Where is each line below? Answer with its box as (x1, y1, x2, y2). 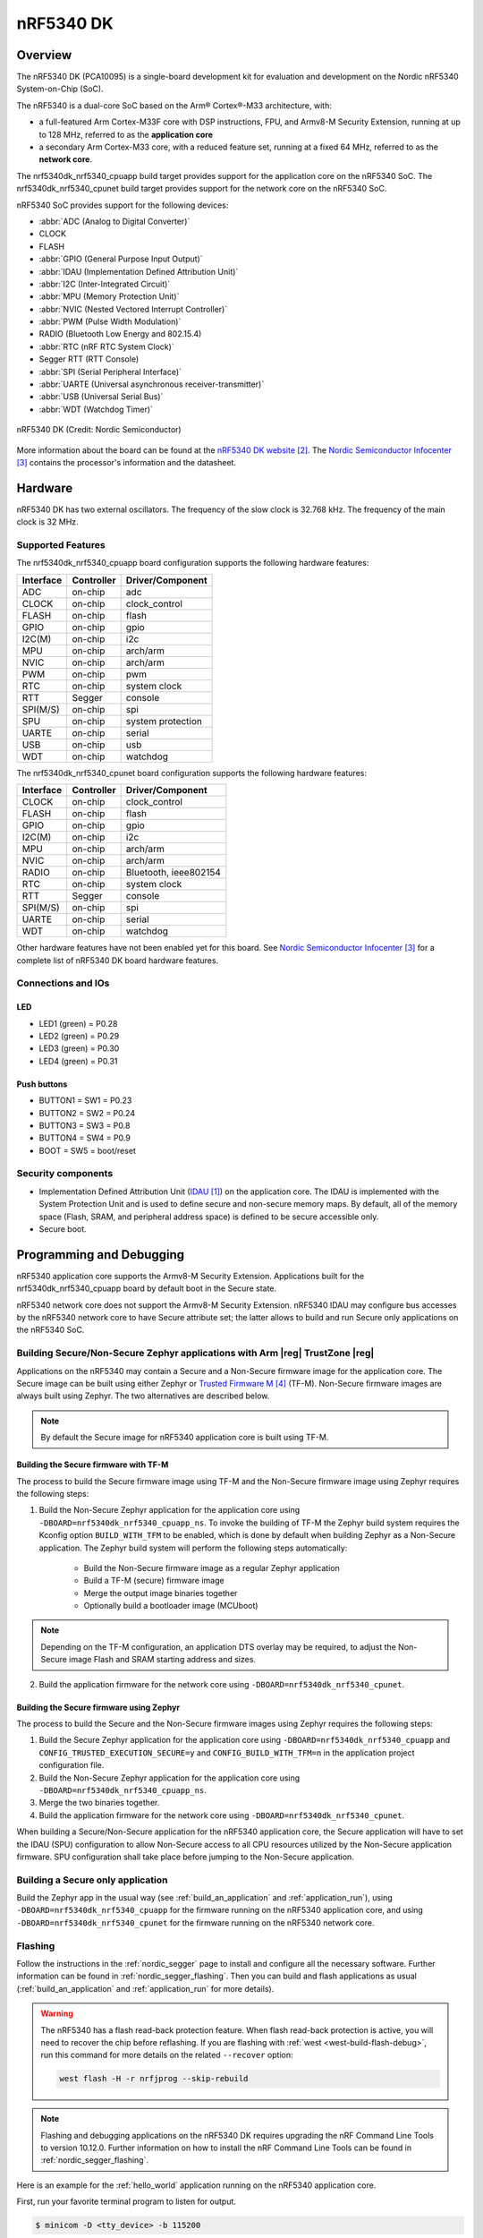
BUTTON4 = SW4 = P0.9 (38, 1132, 131, 1143)
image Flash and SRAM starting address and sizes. (68, 1654, 257, 1665)
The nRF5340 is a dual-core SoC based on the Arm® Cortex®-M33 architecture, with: (16, 99, 333, 111)
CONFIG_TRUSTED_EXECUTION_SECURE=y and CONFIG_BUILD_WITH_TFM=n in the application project (38, 1747, 415, 1758)
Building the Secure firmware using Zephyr (16, 1702, 181, 1713)
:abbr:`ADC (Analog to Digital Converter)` (38, 216, 191, 226)
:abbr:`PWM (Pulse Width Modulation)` (38, 316, 182, 327)
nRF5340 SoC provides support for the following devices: (16, 200, 229, 210)
